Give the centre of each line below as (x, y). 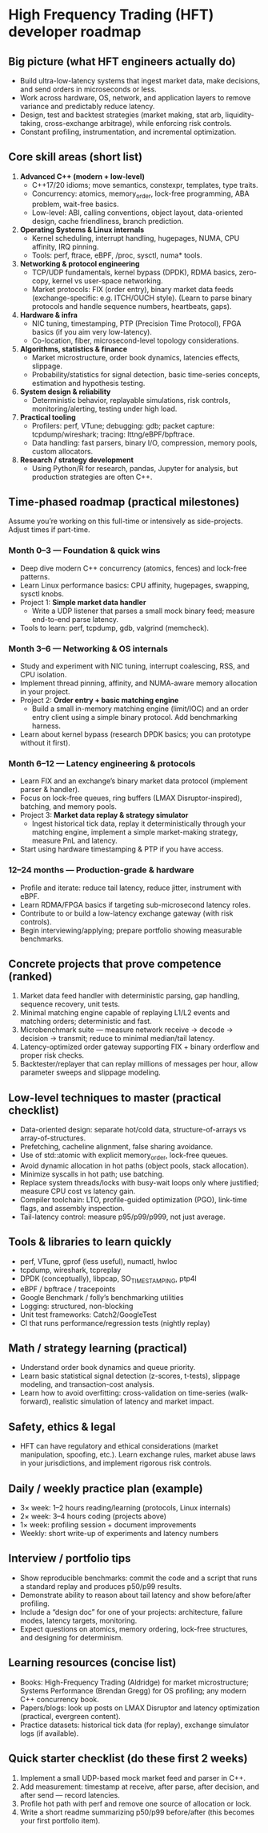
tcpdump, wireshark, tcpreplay (70, 1270)
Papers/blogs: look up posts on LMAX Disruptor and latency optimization (140, 1708)
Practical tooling (48, 417)
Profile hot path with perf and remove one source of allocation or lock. (136, 1803)
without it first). (45, 743)
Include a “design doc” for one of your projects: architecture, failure (131, 1611)
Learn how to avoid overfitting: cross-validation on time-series (123, 1393)
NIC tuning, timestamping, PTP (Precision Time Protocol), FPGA (136, 323)
